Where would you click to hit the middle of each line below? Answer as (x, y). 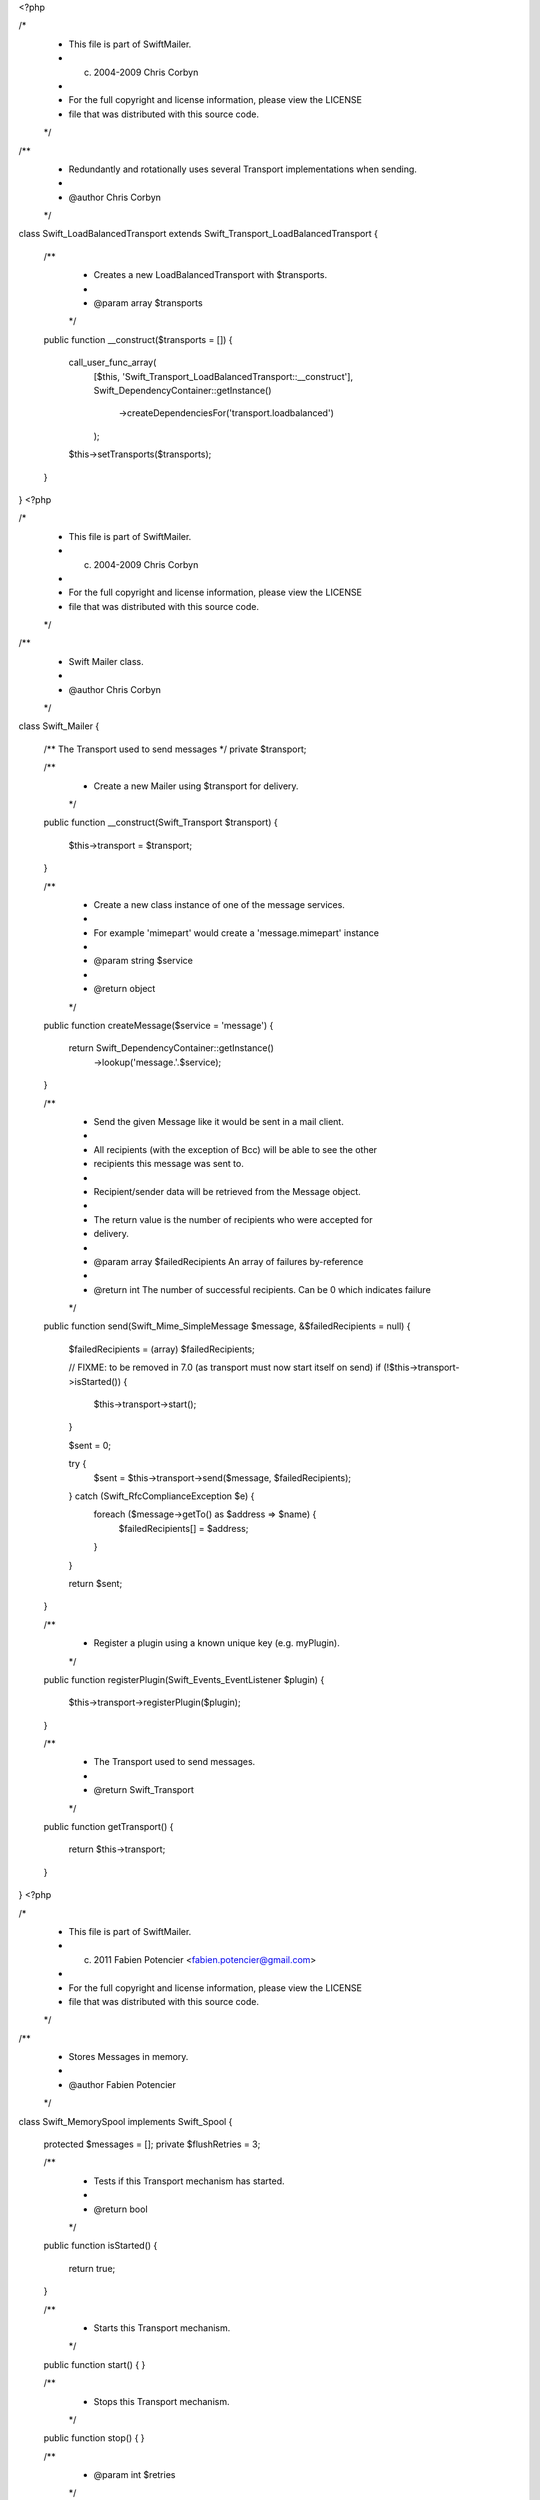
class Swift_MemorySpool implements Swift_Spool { (125, 2121)
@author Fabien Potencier (122, 2084)
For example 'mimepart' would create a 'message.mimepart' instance (236, 932)
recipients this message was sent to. (168, 1164)
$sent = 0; (90, 1445)
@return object (124, 989)
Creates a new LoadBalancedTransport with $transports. (210, 275)
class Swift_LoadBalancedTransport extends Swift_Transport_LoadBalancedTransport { (198, 234)
